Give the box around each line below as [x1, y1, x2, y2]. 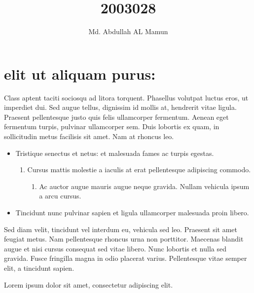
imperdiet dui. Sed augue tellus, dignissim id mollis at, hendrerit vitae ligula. [4, 102, 237, 112]
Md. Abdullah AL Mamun [88, 26, 168, 37]
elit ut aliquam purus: [4, 63, 156, 84]
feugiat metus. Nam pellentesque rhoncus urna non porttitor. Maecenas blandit [4, 234, 244, 244]
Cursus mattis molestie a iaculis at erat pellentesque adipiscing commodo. [27, 164, 251, 175]
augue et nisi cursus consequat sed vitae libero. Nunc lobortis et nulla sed [4, 243, 226, 253]
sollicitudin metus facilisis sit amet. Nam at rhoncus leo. [4, 131, 174, 142]
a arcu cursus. [39, 191, 81, 201]
